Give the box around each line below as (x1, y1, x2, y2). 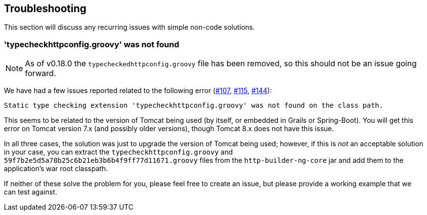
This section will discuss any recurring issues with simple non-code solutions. (4, 23, 255, 32)
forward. (25, 68, 56, 78)
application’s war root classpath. (4, 164, 108, 173)
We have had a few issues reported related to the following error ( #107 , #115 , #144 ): (4, 86, 272, 95)
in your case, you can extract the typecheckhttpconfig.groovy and (4, 148, 233, 156)
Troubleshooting (4, 2, 87, 15)
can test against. (4, 188, 57, 196)
